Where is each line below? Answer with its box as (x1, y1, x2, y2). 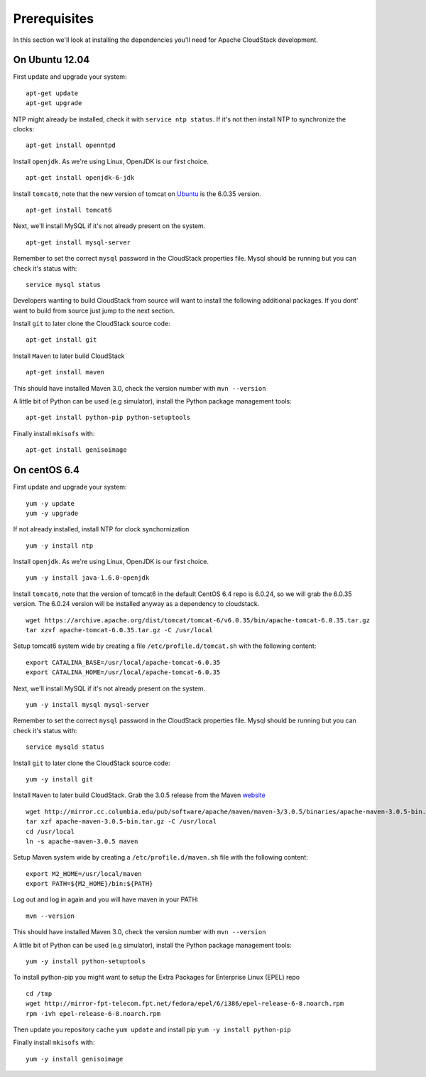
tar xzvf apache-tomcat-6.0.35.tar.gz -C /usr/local (26, 626, 213, 634)
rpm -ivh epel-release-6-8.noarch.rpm (26, 1010, 161, 1017)
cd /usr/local (26, 828, 75, 835)
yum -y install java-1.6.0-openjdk (26, 574, 150, 582)
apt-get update (26, 89, 79, 97)
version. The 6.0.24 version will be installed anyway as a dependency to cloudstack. (13, 600, 260, 608)
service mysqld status (26, 743, 105, 751)
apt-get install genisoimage (26, 446, 127, 454)
